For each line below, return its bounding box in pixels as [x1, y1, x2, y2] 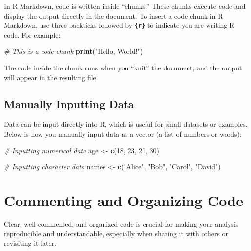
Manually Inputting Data [4, 96, 134, 111]
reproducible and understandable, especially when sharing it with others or [4, 228, 229, 238]
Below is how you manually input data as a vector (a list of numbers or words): [4, 129, 242, 139]
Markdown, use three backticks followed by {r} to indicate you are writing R [4, 20, 235, 30]
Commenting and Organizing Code [4, 190, 244, 210]
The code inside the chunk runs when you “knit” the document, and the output [4, 63, 242, 73]
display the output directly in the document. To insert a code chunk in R [4, 10, 223, 21]
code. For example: [4, 29, 61, 40]
